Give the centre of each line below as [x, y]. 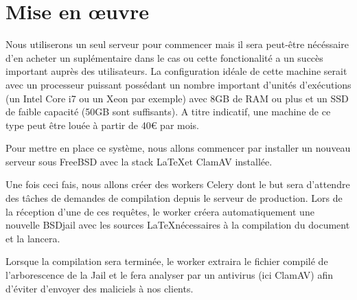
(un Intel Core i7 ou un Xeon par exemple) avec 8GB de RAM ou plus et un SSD [177, 98]
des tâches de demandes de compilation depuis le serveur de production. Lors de [174, 198]
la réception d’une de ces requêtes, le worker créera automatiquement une [160, 211]
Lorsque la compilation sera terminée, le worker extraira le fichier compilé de [167, 261]
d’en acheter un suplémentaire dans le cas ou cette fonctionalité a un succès [164, 57]
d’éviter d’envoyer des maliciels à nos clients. [100, 288]
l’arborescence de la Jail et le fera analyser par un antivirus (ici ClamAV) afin [170, 275]
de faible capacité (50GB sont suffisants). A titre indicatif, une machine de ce [168, 112]
